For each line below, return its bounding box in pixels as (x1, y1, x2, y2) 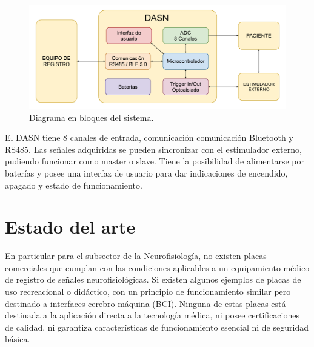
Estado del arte (5, 214, 136, 239)
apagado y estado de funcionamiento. (5, 178, 142, 191)
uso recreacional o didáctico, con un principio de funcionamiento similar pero (5, 285, 291, 298)
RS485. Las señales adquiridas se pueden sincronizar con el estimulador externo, (5, 143, 302, 155)
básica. (5, 332, 30, 345)
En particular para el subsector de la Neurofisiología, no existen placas (5, 249, 267, 262)
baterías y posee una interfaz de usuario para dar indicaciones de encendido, (5, 166, 288, 179)
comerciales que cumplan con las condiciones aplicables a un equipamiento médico (5, 261, 310, 274)
